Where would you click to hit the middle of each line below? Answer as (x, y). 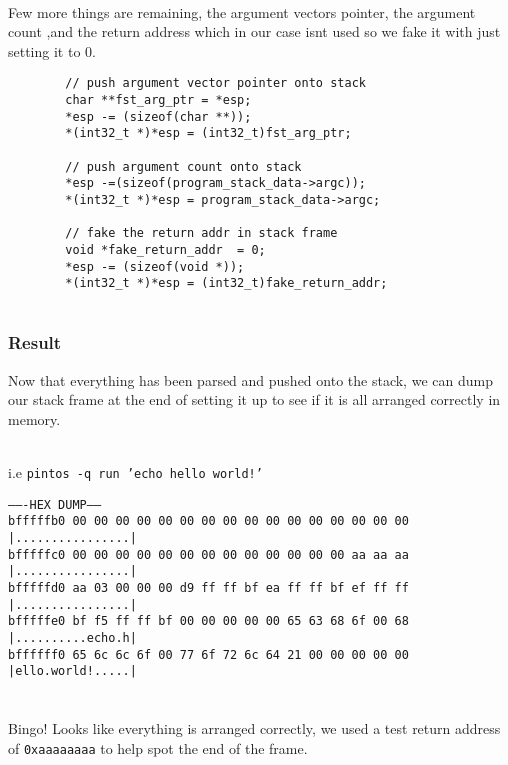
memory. (34, 418)
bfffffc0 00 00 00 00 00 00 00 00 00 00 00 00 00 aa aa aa (208, 554)
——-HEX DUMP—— (55, 504)
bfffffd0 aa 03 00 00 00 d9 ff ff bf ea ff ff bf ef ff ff (208, 588)
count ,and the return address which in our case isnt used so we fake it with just (254, 31)
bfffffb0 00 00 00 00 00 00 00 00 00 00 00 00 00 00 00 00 (208, 521)
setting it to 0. (52, 50)
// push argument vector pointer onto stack (215, 83)
